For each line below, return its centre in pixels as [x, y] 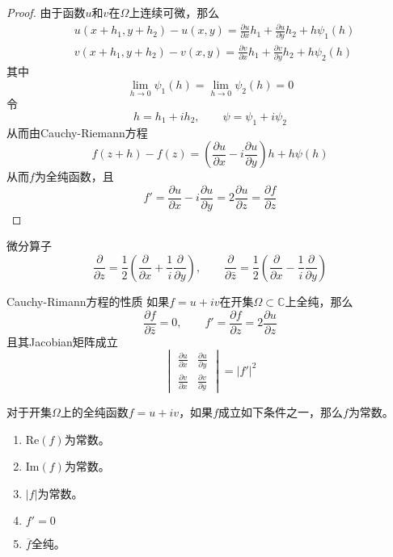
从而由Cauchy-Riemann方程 [77, 132]
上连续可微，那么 [174, 12]
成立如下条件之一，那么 [281, 412]
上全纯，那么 [319, 301]
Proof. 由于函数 [46, 12]
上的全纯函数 [94, 412]
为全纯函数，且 [74, 176]
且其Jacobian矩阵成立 [62, 341]
